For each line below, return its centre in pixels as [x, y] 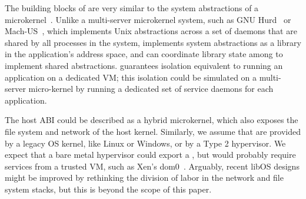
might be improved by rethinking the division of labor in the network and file [144, 178]
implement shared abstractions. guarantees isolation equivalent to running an [144, 65]
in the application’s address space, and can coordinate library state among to [144, 54]
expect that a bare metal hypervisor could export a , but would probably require [150, 155]
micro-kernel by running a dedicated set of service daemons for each [151, 89]
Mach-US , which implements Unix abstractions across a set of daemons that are [151, 31]
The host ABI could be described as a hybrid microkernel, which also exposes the [152, 120]
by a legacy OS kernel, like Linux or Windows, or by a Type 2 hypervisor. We [145, 143]
